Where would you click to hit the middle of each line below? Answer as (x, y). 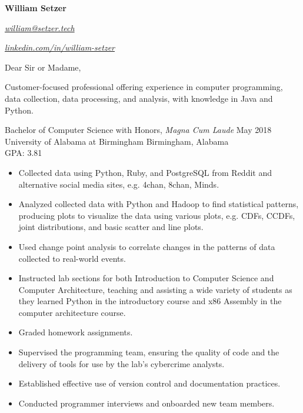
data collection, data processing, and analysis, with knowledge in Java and (139, 98)
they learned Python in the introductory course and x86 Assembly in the (150, 301)
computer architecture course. (72, 312)
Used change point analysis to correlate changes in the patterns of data (147, 246)
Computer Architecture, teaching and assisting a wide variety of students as (155, 289)
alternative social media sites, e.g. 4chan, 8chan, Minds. (119, 184)
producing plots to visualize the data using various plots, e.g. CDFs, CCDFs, (157, 215)
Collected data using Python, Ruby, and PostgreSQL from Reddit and (145, 172)
